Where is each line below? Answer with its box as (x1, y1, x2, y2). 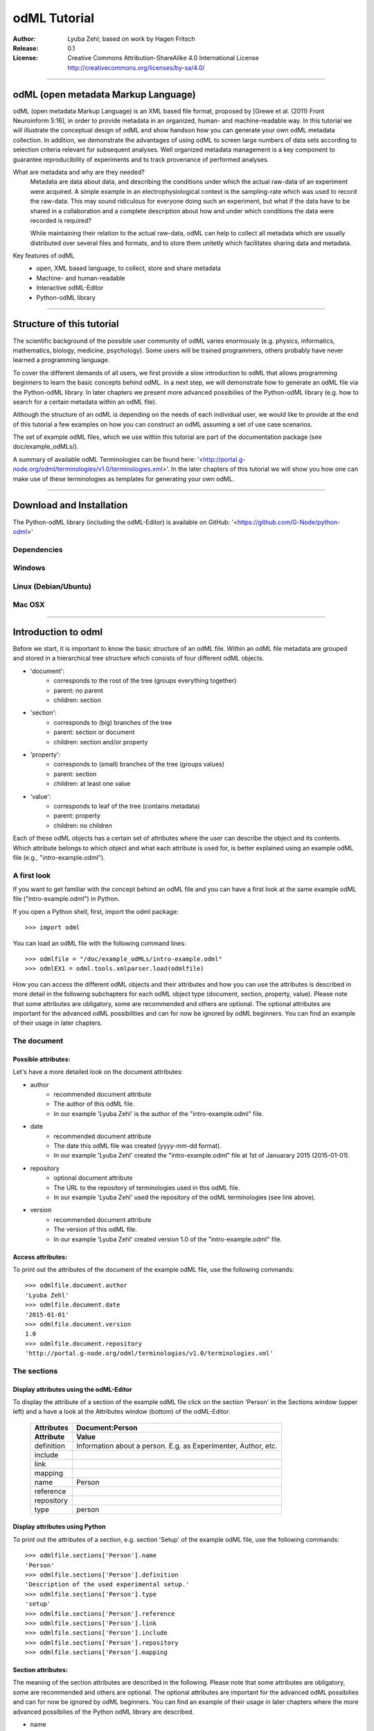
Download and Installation (12, 499, 128, 512)
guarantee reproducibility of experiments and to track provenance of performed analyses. (12, 155, 269, 163)
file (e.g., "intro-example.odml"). (12, 853, 105, 861)
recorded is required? (30, 216, 91, 224)
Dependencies (12, 544, 64, 554)
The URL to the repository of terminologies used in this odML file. (53, 1183, 240, 1192)
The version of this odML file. (53, 1226, 138, 1234)
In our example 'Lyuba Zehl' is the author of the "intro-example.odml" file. (53, 1109, 264, 1118)
